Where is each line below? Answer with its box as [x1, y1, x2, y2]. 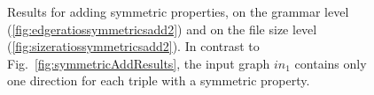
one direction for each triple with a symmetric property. [7, 71, 310, 90]
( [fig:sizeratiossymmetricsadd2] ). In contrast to [7, 37, 260, 55]
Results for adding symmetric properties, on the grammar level [7, 3, 349, 20]
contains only [294, 54, 367, 72]
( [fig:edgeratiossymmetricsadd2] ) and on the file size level [7, 19, 317, 38]
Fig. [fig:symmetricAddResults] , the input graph [7, 54, 270, 72]
